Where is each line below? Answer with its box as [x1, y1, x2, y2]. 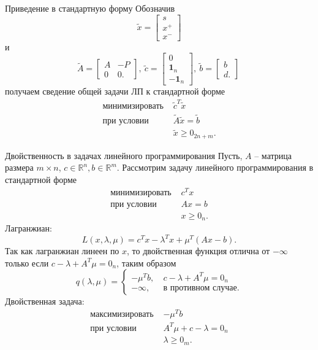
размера [5, 161, 34, 174]
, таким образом [116, 256, 176, 269]
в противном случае [163, 284, 237, 293]
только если [5, 256, 49, 269]
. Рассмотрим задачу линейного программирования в [116, 161, 314, 174]
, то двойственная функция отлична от [127, 244, 270, 257]
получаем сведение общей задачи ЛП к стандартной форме [5, 85, 225, 98]
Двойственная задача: [5, 295, 85, 308]
